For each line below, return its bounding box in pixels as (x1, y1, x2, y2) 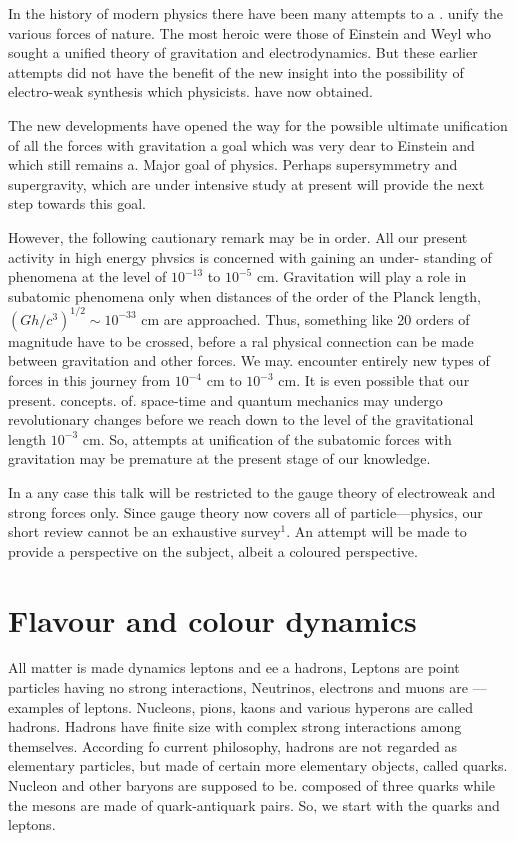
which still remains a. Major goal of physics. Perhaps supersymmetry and (8, 154, 458, 175)
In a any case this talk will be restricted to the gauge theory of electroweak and (8, 481, 496, 502)
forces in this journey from (8, 370, 171, 390)
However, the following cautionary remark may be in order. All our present (8, 226, 468, 247)
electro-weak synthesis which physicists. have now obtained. (8, 81, 373, 102)
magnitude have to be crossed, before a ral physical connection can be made (8, 330, 474, 351)
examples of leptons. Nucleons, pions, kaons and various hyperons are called (8, 696, 473, 717)
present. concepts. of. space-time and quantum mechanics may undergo (8, 389, 443, 410)
